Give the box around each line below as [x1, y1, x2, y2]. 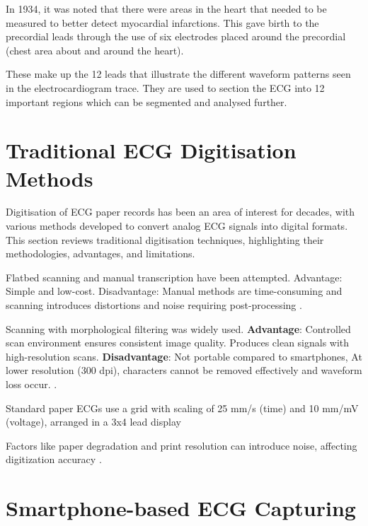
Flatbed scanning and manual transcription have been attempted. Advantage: [6, 269, 343, 284]
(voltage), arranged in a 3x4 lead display [6, 414, 181, 429]
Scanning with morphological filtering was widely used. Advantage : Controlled [6, 321, 351, 336]
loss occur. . [6, 377, 57, 391]
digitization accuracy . [6, 452, 102, 467]
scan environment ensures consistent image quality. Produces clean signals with [6, 335, 350, 350]
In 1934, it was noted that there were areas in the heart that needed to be [6, 1, 327, 16]
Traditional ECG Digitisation [6, 136, 297, 165]
